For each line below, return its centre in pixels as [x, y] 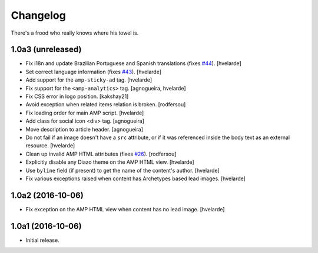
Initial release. [42, 240]
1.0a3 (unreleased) [46, 50]
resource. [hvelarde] [50, 146]
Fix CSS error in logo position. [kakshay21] [77, 96]
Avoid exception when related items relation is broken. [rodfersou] [106, 104]
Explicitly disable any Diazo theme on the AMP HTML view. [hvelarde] [110, 162]
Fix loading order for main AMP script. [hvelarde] [85, 113]
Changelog [38, 15]
